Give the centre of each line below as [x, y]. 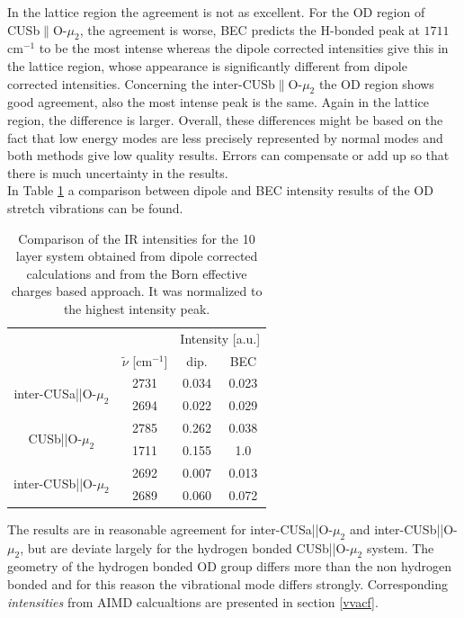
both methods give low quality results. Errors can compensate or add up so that [228, 155]
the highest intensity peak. [137, 308]
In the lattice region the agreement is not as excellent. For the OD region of [216, 12]
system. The [400, 547]
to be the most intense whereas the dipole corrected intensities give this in [244, 48]
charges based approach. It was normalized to [137, 291]
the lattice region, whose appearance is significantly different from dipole [207, 65]
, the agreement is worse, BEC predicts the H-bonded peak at [250, 29]
